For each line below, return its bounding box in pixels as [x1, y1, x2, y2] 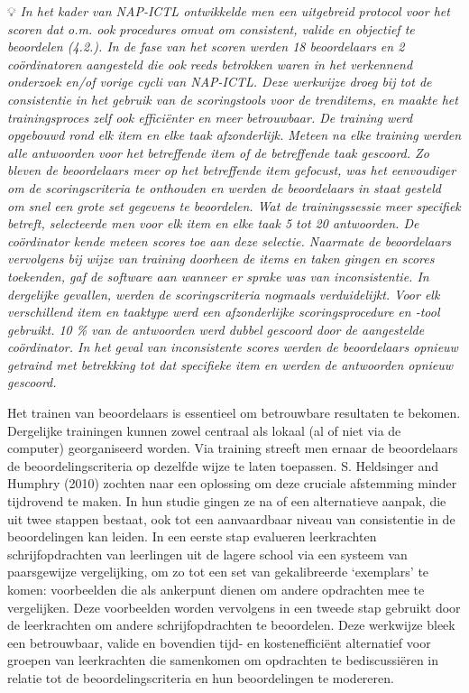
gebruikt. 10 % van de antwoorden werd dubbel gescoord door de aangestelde [7, 319, 425, 338]
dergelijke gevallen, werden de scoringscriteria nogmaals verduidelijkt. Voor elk [7, 284, 440, 303]
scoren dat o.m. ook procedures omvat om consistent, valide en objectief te [7, 19, 415, 38]
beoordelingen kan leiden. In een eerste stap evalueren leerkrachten [7, 527, 377, 546]
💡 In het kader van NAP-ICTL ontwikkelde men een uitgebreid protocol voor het [7, 2, 450, 20]
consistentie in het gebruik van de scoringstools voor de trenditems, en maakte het [7, 89, 458, 108]
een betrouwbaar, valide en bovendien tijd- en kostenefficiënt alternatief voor [7, 633, 431, 651]
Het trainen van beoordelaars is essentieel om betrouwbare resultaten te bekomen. [7, 403, 461, 422]
